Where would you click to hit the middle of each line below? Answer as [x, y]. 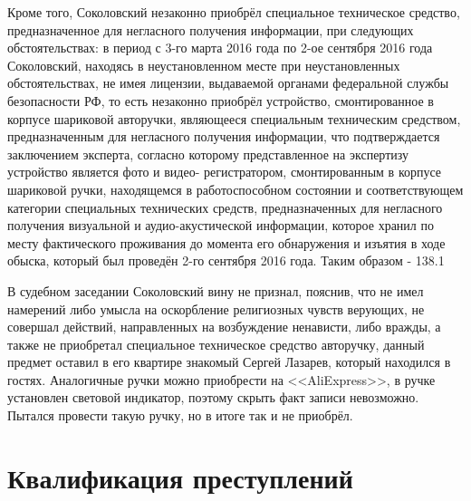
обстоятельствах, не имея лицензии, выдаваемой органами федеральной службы [228, 83]
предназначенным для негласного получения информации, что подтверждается [224, 136]
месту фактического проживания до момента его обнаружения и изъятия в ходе [226, 242]
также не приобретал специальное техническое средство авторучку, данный [216, 344]
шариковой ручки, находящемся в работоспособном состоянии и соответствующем [235, 189]
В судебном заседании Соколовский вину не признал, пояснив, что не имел [216, 290]
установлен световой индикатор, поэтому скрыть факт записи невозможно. [213, 397]
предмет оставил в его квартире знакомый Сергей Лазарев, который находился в [229, 362]
